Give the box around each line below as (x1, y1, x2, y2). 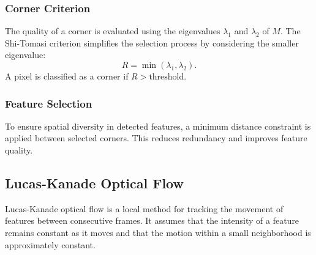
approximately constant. (5, 238, 96, 251)
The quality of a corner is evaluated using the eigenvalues (5, 24, 220, 37)
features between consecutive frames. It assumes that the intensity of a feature (5, 214, 299, 227)
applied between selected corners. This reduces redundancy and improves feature (5, 131, 307, 144)
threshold (149, 73, 184, 81)
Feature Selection (5, 95, 92, 111)
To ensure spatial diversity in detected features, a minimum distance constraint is (5, 119, 311, 132)
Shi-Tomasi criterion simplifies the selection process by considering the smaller (5, 36, 299, 49)
